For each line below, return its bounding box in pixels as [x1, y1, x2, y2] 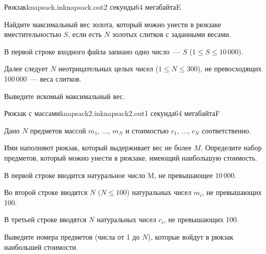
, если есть [68, 29, 102, 40]
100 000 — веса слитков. [4, 73, 81, 84]
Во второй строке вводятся [4, 187, 88, 198]
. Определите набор [200, 142, 262, 153]
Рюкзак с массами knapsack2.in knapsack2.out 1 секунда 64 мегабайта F [4, 108, 220, 119]
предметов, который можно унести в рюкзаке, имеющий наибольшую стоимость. [4, 152, 257, 163]
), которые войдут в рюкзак [148, 231, 234, 242]
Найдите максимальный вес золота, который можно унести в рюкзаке [4, 18, 221, 29]
